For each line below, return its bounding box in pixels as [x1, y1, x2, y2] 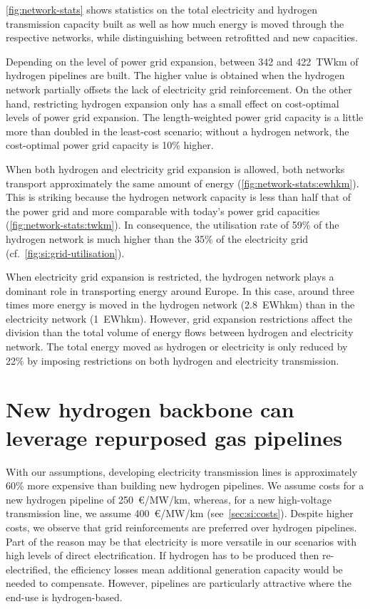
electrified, [6, 561, 51, 576]
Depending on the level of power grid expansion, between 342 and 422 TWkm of [6, 53, 359, 68]
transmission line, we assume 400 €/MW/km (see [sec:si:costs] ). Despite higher [6, 506, 354, 521]
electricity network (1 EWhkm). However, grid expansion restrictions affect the [6, 311, 352, 326]
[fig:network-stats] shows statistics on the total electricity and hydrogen [6, 2, 317, 16]
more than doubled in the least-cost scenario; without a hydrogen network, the [6, 123, 349, 138]
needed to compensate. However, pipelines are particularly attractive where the [6, 576, 351, 590]
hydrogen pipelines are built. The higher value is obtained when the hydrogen [6, 68, 345, 83]
